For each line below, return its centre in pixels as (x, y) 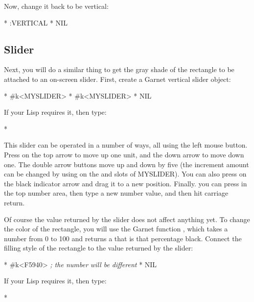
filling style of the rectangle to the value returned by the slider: (99, 248)
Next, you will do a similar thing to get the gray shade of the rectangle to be (119, 69)
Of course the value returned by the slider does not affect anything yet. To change (127, 219)
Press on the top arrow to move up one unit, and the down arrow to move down (124, 154)
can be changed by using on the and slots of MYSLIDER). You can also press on (125, 174)
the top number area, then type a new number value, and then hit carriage (116, 193)
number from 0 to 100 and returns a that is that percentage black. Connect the (123, 238)
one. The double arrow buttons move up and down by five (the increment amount (127, 164)
